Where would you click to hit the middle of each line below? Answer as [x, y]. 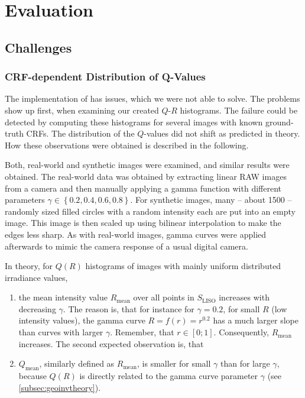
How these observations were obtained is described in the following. [127, 145]
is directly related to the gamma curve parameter [169, 376]
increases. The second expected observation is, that [111, 343]
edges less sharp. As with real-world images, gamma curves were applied [136, 234]
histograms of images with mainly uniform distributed [183, 266]
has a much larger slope [256, 320]
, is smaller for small [174, 363]
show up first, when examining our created [82, 110]
